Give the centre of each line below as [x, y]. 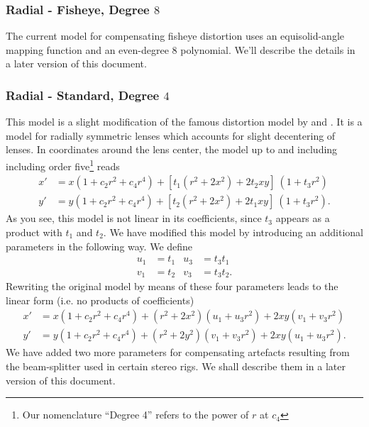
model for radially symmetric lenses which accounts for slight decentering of [171, 135]
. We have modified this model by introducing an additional [233, 232]
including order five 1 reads [63, 165]
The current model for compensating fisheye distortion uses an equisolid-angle [175, 36]
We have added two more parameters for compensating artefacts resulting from [178, 352]
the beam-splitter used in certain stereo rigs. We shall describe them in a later [176, 366]
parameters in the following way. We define [99, 246]
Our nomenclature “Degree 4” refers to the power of [136, 415]
